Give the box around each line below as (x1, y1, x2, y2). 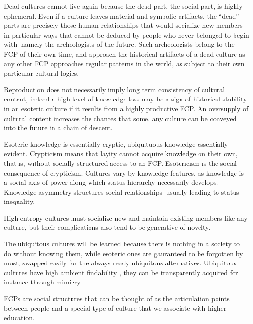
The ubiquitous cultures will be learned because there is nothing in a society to (4, 239, 240, 249)
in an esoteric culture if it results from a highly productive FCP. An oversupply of (4, 103, 249, 113)
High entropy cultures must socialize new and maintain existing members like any (4, 212, 248, 223)
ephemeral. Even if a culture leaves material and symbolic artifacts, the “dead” (4, 10, 239, 20)
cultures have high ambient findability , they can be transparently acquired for (4, 267, 238, 277)
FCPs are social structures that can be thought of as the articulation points (4, 293, 230, 304)
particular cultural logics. (4, 68, 79, 78)
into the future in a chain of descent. (4, 122, 113, 133)
